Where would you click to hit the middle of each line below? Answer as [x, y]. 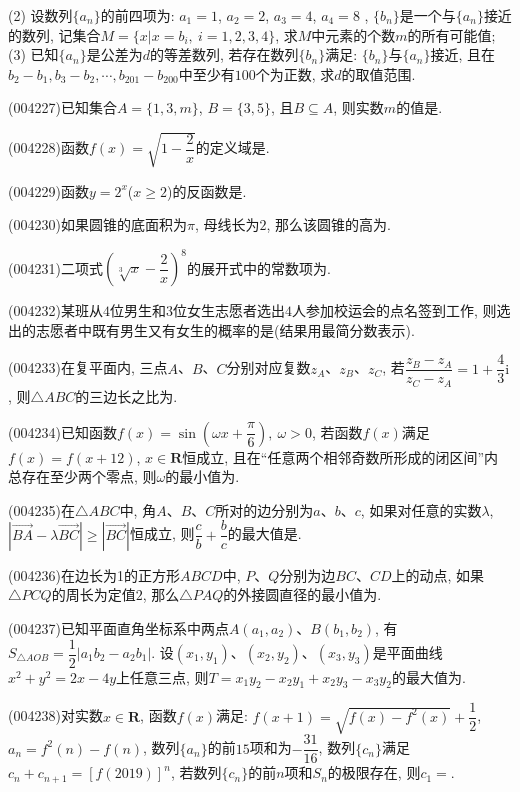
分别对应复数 [268, 367]
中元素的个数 [353, 34]
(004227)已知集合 [62, 107]
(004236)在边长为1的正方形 [94, 574]
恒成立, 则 [162, 533]
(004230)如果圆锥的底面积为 [97, 224]
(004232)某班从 [55, 310]
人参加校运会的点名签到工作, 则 [394, 310]
